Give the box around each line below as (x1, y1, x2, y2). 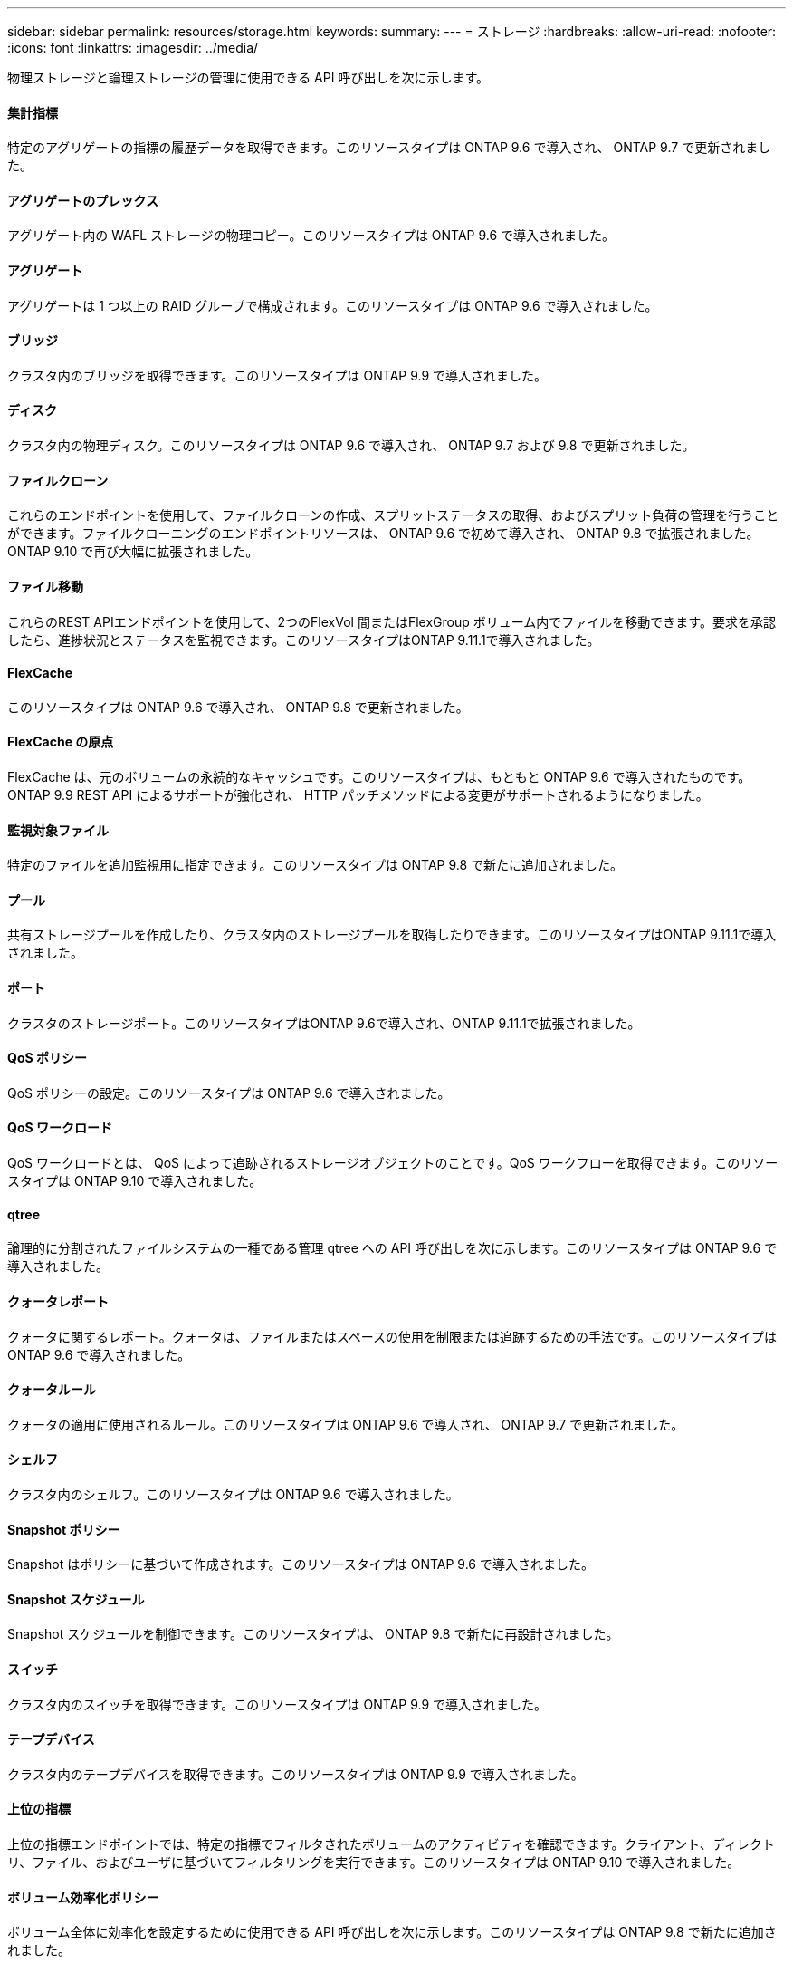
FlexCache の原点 (7, 734, 114, 750)
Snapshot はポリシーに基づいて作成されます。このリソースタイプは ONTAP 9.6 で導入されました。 (7, 1556, 594, 1573)
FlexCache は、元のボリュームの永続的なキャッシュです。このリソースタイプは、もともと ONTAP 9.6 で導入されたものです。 (7, 768, 751, 785)
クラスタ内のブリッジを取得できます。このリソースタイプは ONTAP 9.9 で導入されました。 (7, 367, 548, 383)
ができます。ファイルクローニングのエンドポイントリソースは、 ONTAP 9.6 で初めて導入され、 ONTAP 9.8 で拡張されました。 (7, 525, 760, 542)
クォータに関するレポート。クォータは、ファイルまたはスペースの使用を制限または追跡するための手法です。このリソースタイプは (7, 1328, 777, 1344)
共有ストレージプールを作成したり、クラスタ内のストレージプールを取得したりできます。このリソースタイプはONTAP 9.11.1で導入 (7, 927, 777, 943)
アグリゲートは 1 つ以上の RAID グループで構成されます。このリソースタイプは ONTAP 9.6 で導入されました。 (7, 297, 658, 313)
